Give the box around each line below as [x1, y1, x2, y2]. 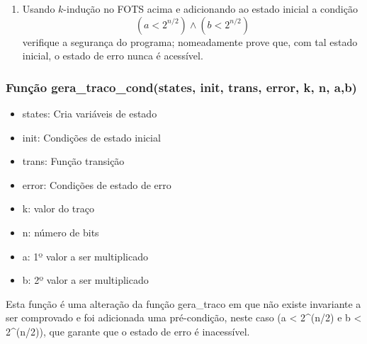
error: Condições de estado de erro [22, 177, 171, 192]
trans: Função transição [22, 154, 125, 168]
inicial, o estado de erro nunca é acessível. [22, 48, 203, 63]
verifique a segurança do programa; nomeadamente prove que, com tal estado [22, 34, 358, 49]
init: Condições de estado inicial [22, 130, 161, 144]
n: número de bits [22, 224, 99, 239]
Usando [22, 1, 55, 16]
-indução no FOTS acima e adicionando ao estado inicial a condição [63, 1, 358, 16]
